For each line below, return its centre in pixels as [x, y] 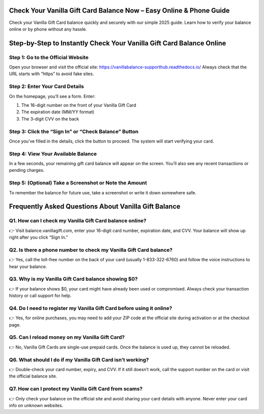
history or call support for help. [40, 296]
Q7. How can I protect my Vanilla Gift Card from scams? [76, 389]
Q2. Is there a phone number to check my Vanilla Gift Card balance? [91, 250]
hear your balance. [28, 267]
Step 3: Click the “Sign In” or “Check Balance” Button [74, 131]
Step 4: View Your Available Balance [53, 154]
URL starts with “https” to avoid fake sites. [52, 74]
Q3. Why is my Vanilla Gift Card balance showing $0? [73, 279]
